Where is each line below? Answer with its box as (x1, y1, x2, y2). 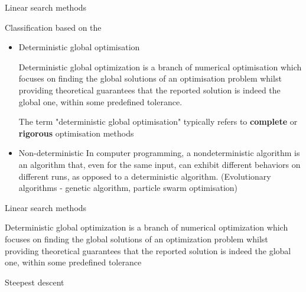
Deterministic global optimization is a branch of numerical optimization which (5, 221, 288, 233)
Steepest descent (5, 275, 64, 288)
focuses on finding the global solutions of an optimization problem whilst (5, 232, 268, 245)
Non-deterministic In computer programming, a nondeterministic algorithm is (18, 147, 300, 159)
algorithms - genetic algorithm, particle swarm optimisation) (18, 181, 238, 194)
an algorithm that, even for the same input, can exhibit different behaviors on (18, 158, 301, 170)
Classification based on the (5, 21, 102, 33)
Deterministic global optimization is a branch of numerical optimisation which (18, 60, 302, 73)
